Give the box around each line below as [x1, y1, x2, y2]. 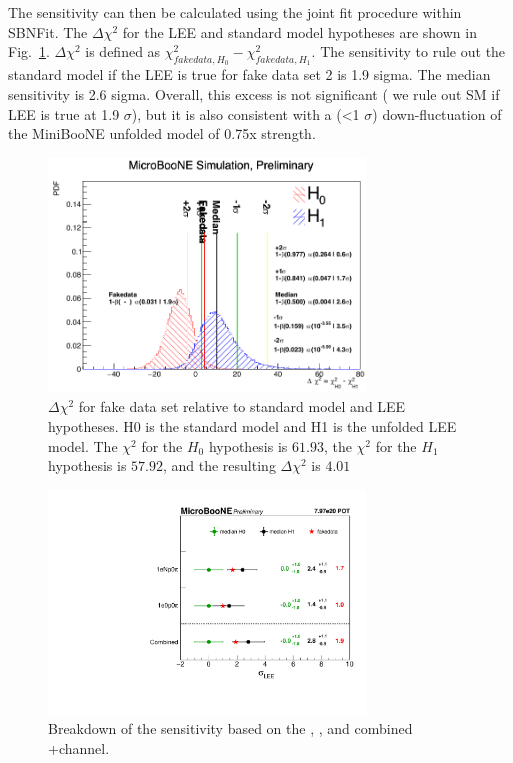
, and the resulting [162, 455, 276, 476]
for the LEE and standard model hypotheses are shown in [122, 21, 477, 42]
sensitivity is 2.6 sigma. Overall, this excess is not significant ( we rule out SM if [8, 83, 500, 104]
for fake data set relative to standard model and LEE [78, 396, 406, 417]
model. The [48, 435, 118, 456]
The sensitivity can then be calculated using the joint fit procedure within [8, 2, 462, 22]
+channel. [48, 737, 110, 758]
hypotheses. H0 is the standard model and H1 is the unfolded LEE [48, 416, 457, 437]
